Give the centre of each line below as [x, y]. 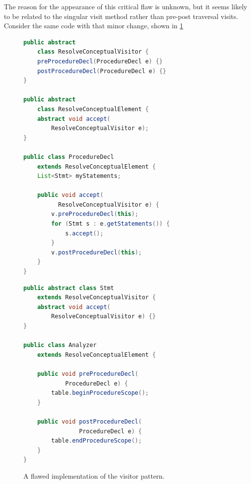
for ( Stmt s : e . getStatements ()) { [110, 224]
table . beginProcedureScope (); [100, 393]
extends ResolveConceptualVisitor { [97, 298]
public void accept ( [70, 195]
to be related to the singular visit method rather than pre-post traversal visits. [121, 16]
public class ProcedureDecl [69, 157]
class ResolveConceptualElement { [93, 109]
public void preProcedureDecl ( [88, 374]
